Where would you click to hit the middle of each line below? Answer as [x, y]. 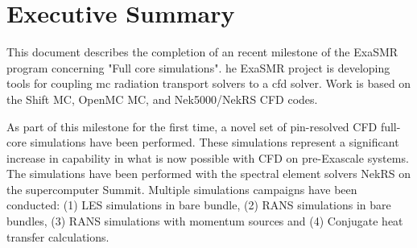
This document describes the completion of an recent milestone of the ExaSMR [202, 52]
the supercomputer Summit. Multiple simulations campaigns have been [182, 189]
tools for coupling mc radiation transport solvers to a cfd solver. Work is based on [209, 83]
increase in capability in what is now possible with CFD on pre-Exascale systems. [208, 157]
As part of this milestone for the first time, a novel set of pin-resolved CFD [192, 126]
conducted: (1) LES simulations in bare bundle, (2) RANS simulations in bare [199, 205]
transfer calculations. [58, 236]
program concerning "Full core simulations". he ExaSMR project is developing [198, 67]
